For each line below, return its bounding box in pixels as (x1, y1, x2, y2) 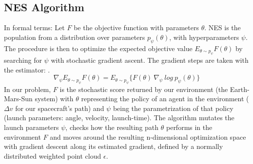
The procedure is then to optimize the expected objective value (4, 43, 193, 53)
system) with (35, 93, 74, 104)
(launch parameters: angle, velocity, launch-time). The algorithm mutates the (4, 112, 234, 123)
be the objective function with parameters (74, 22, 199, 33)
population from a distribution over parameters (4, 32, 145, 42)
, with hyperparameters (169, 32, 239, 42)
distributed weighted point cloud (4, 150, 101, 161)
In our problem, (4, 84, 51, 94)
